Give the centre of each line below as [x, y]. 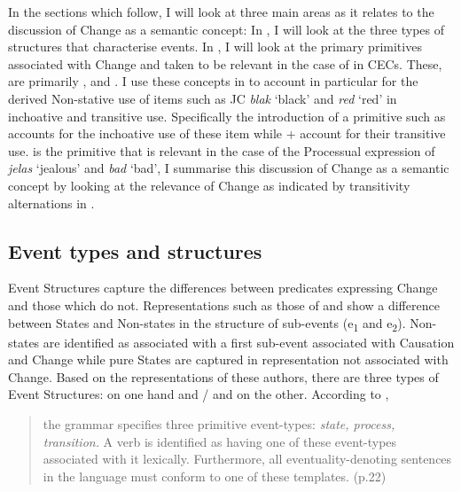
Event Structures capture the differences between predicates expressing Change [223, 288]
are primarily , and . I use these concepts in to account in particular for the [213, 81]
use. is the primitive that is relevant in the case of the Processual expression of [222, 150]
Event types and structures [135, 250]
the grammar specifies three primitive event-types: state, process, [219, 424]
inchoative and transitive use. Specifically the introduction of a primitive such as [227, 116]
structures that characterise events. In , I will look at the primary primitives [215, 47]
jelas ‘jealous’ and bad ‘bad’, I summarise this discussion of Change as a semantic [229, 168]
